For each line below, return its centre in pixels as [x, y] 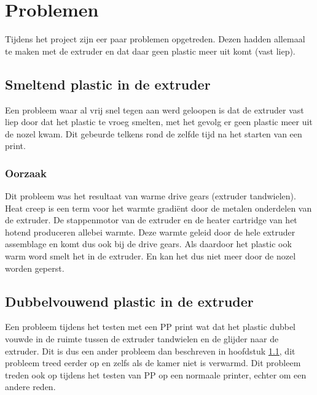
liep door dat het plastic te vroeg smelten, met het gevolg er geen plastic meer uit [159, 122]
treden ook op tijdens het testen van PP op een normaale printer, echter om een [156, 374]
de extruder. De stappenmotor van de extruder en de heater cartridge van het [151, 220]
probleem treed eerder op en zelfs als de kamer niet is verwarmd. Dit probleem [153, 363]
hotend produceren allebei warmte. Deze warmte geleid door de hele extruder [150, 232]
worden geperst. [35, 268]
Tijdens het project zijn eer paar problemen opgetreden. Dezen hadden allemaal [155, 39]
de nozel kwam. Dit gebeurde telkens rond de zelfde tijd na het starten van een [154, 133]
